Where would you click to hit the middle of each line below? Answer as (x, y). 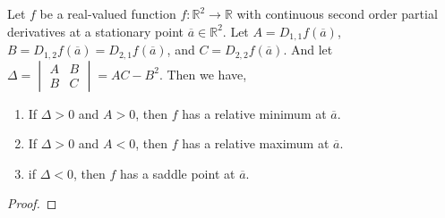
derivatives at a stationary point (96, 31)
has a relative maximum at (256, 143)
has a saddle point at (177, 173)
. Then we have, (203, 74)
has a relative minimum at (254, 113)
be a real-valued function (108, 13)
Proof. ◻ (32, 203)
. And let (308, 50)
